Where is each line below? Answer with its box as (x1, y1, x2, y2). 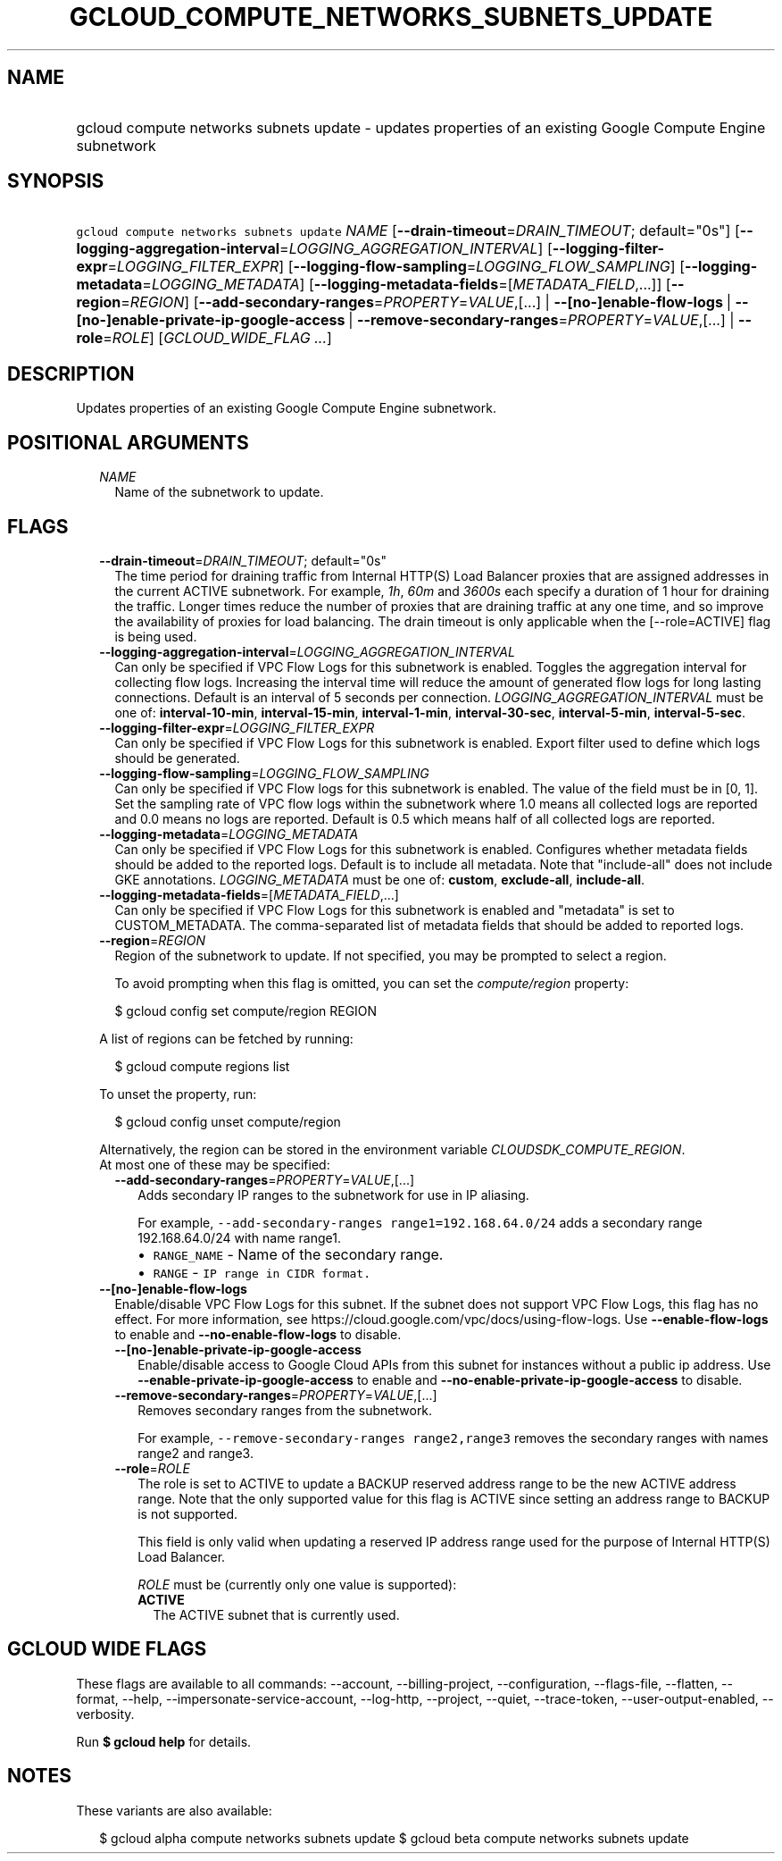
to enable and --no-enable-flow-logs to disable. (114, 1326, 402, 1342)
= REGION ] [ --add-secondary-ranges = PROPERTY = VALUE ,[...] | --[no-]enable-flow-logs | (121, 293, 731, 312)
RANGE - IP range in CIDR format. (153, 1262, 371, 1281)
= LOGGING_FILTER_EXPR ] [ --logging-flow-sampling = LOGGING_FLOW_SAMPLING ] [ (107, 257, 685, 276)
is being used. (114, 628, 197, 644)
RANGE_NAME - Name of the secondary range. (153, 1245, 444, 1263)
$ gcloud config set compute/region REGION (114, 1002, 378, 1019)
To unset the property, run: (99, 1086, 257, 1102)
